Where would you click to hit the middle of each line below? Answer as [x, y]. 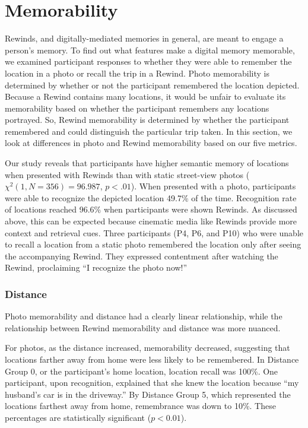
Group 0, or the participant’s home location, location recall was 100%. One [142, 371]
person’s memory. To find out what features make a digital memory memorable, [150, 50]
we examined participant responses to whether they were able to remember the [148, 61]
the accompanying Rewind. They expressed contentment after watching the [142, 256]
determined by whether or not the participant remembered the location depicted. [152, 85]
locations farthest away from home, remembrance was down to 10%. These [140, 406]
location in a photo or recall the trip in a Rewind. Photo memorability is [137, 73]
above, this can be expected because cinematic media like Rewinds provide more [151, 221]
